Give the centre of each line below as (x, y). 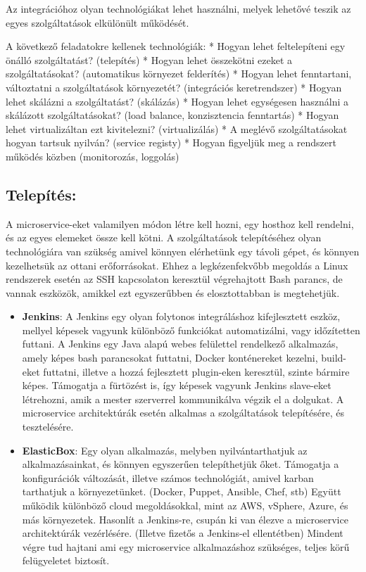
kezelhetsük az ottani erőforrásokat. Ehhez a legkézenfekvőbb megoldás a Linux (177, 265)
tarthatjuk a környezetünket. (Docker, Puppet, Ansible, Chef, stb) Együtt (182, 491)
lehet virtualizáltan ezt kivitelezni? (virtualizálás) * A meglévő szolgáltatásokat (177, 128)
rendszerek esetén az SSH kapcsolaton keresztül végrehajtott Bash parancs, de (174, 279)
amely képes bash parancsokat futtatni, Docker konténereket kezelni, (170, 358)
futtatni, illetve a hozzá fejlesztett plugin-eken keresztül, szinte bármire (196, 371)
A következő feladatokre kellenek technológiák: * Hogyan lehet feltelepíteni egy (176, 46)
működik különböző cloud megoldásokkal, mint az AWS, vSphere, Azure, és (185, 506)
